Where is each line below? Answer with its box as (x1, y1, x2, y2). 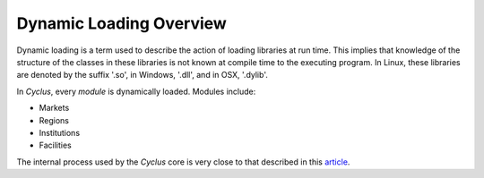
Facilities (39, 140, 72, 151)
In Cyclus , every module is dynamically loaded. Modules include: (16, 86, 256, 97)
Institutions (39, 127, 81, 138)
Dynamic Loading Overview (16, 13, 228, 33)
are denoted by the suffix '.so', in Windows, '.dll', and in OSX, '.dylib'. (16, 70, 268, 81)
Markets (39, 103, 70, 114)
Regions (39, 114, 69, 125)
